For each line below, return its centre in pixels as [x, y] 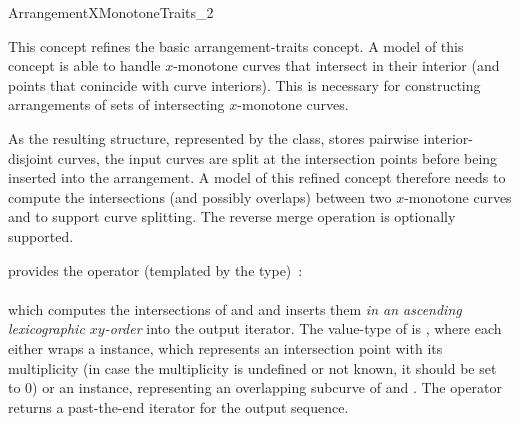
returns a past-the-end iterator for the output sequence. [178, 406]
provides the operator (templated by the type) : [155, 269]
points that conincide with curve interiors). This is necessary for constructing [244, 84]
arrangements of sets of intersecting [116, 104]
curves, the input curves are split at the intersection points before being [277, 157]
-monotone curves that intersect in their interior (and [336, 65]
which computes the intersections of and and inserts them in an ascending [235, 308]
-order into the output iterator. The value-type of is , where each [303, 328]
